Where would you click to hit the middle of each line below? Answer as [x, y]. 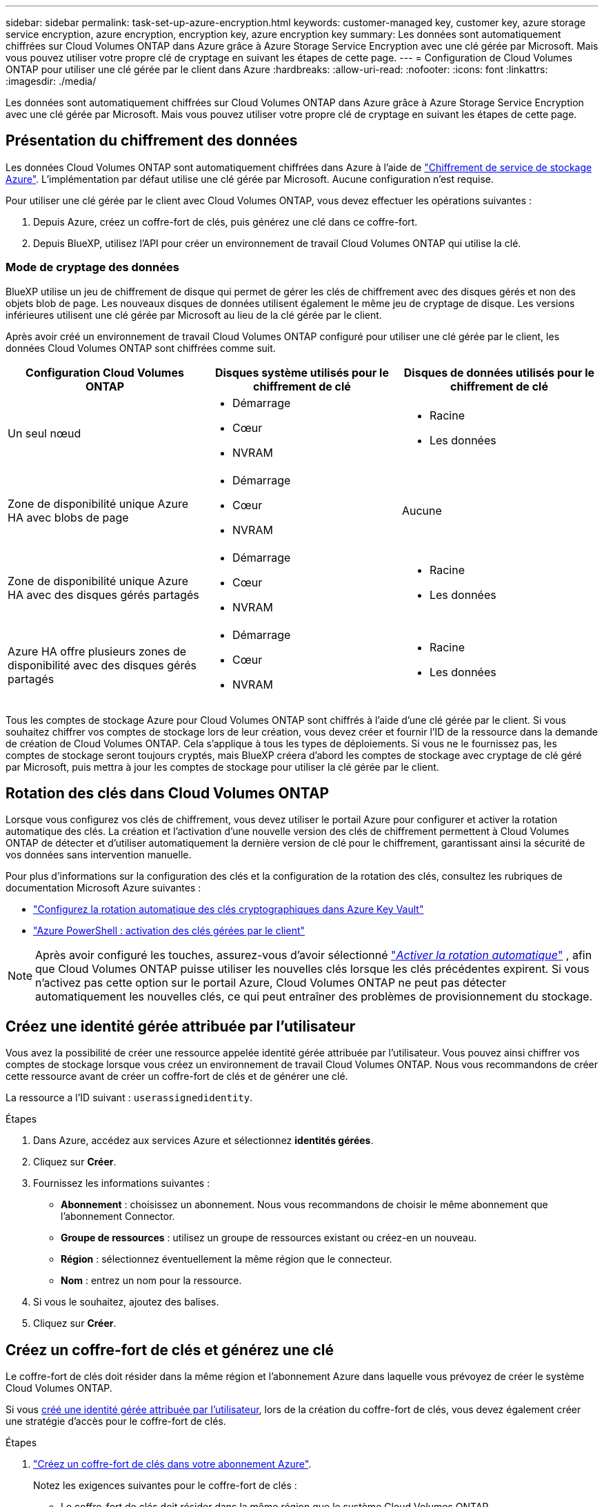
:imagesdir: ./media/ [51, 81]
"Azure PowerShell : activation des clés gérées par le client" [169, 931]
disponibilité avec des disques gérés [102, 665]
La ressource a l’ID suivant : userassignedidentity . [129, 1098]
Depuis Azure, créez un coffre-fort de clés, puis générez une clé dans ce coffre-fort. [225, 221]
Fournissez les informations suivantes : [122, 1183]
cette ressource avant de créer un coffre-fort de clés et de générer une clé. [177, 1076]
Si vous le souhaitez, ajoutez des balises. [126, 1302]
